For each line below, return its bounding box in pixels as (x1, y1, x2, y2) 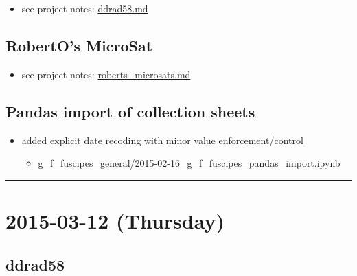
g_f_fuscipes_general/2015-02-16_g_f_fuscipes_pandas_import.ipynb (38, 156, 341, 170)
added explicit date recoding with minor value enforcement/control (21, 133, 303, 147)
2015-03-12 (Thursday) (5, 206, 224, 234)
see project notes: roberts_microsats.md (21, 67, 191, 81)
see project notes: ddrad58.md (21, 1, 148, 15)
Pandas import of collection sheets (5, 100, 255, 122)
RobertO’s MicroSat (5, 34, 153, 56)
